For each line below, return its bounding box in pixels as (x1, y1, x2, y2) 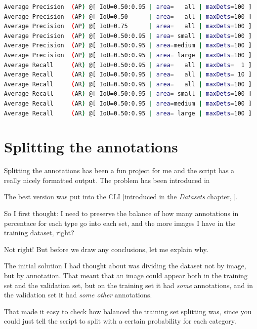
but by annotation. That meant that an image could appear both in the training (4, 270, 248, 280)
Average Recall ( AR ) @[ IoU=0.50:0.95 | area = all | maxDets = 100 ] (4, 80, 252, 88)
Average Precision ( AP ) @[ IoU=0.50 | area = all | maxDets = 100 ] (4, 13, 252, 20)
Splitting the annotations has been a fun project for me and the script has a (4, 165, 234, 176)
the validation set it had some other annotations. (4, 290, 152, 300)
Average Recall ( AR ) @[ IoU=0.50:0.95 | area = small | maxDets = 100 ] (4, 90, 252, 98)
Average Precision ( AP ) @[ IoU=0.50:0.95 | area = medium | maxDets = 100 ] (4, 42, 252, 49)
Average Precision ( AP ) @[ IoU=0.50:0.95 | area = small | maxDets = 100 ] (4, 32, 252, 39)
